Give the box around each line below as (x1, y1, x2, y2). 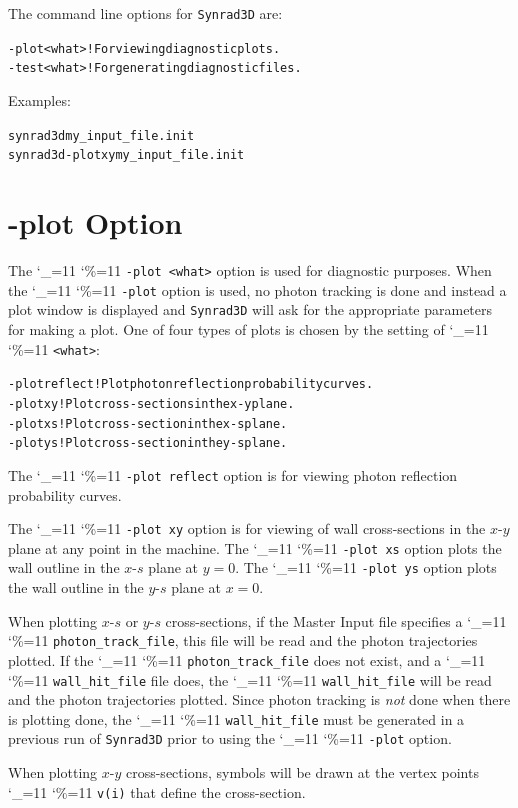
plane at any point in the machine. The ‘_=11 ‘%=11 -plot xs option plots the (8, 537, 502, 558)
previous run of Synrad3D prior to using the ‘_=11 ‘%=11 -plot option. (8, 728, 452, 749)
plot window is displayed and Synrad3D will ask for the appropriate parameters (8, 299, 493, 320)
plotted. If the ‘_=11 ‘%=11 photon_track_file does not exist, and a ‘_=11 (8, 649, 486, 670)
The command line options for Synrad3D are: (8, 3, 283, 23)
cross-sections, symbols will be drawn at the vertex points (125, 762, 479, 783)
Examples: (8, 89, 71, 110)
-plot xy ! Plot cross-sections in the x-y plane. (8, 396, 295, 411)
